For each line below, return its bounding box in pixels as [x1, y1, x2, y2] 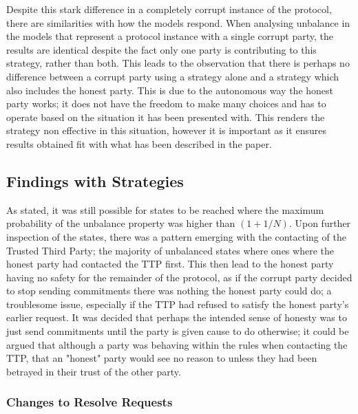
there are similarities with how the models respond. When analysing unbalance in [6, 15, 350, 30]
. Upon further [288, 216, 351, 230]
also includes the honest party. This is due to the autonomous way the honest [6, 83, 334, 97]
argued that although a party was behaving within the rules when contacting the [6, 337, 348, 351]
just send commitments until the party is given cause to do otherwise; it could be [6, 324, 349, 338]
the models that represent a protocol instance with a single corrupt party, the [6, 29, 333, 43]
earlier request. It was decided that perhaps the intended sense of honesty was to [6, 310, 347, 325]
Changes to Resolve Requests [6, 393, 173, 411]
